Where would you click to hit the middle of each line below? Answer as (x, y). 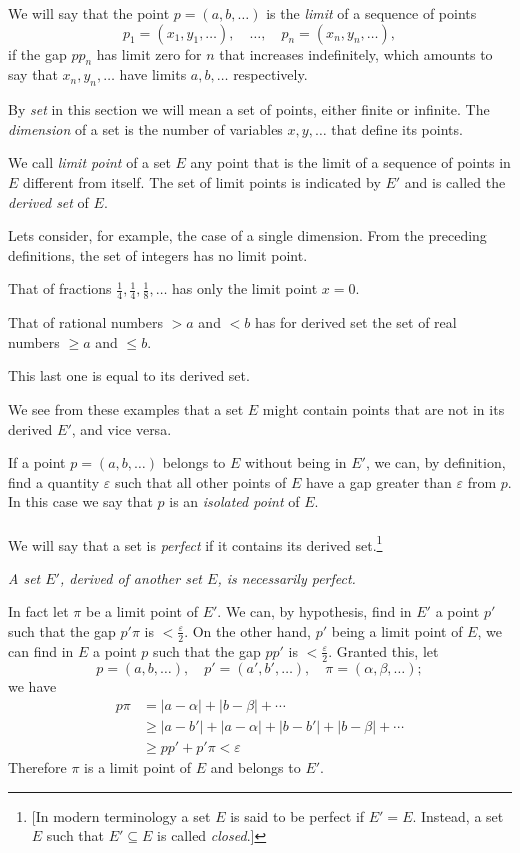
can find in (41, 650)
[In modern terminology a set (121, 815)
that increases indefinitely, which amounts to (356, 53)
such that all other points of (200, 481)
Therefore (37, 767)
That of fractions (60, 288)
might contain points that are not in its (383, 408)
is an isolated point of (234, 501)
